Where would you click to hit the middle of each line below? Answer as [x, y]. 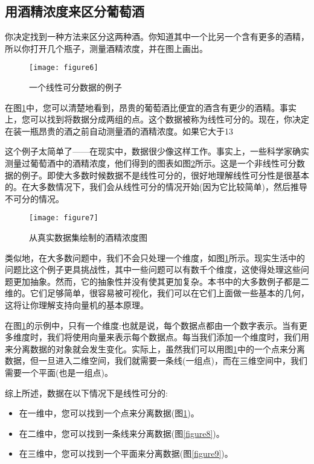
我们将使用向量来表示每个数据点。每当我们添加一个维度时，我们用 [178, 337]
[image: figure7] [64, 218]
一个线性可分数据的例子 [75, 87]
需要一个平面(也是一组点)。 [59, 372]
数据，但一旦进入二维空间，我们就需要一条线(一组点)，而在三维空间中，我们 [156, 361]
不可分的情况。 [34, 198]
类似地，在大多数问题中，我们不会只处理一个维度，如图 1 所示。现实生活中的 [155, 257]
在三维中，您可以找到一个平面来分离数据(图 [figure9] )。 [126, 453]
